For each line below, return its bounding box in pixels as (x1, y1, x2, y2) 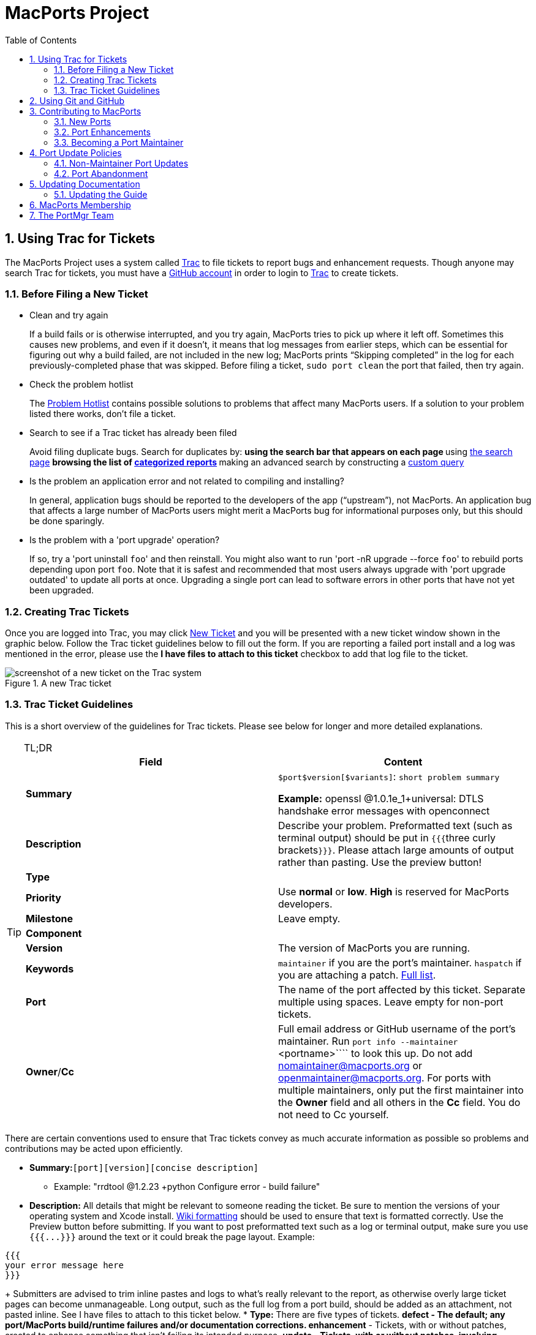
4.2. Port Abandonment (54, 168, 148, 179)
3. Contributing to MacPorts (29, 105, 142, 116)
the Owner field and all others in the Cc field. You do (278, 1096, 521, 1108)
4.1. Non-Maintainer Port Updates (54, 157, 189, 168)
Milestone (26, 912, 74, 925)
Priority (26, 891, 61, 904)
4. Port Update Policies (29, 147, 122, 158)
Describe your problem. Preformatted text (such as (278, 819, 513, 832)
